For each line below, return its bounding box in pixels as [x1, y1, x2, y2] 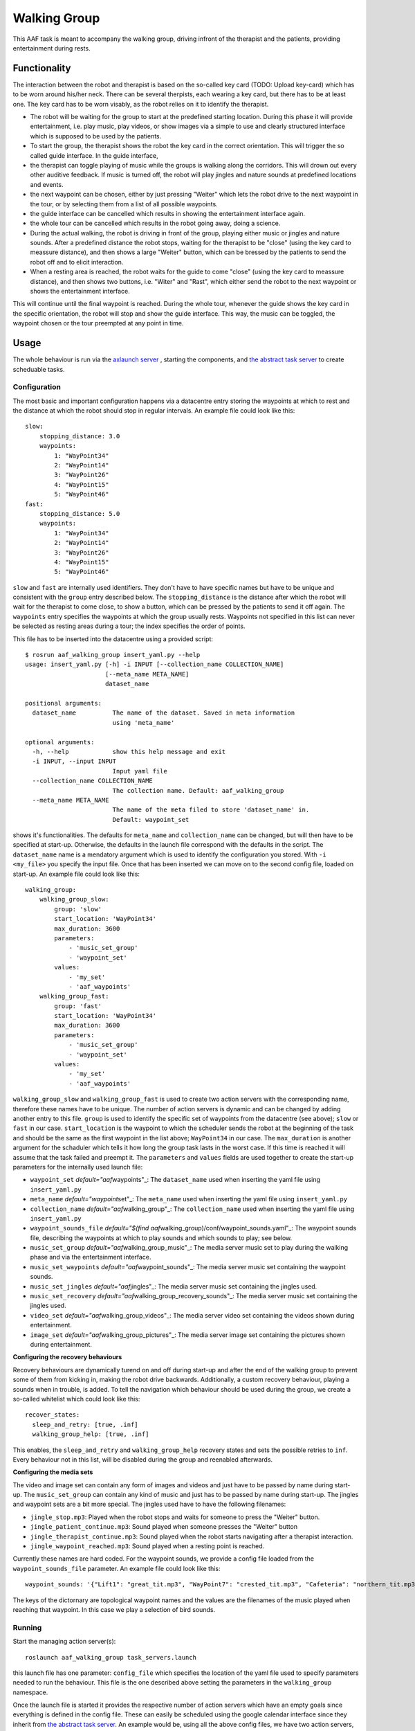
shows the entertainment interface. [30, 287, 131, 296]
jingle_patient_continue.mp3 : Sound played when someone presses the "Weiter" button [30, 1523, 297, 1531]
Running [12, 1622, 42, 1632]
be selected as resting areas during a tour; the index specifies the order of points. [12, 622, 246, 630]
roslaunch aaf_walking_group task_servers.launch [25, 1653, 197, 1661]
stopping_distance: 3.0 [39, 432, 120, 440]
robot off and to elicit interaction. [30, 258, 124, 266]
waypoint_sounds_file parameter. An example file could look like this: [12, 1564, 221, 1572]
